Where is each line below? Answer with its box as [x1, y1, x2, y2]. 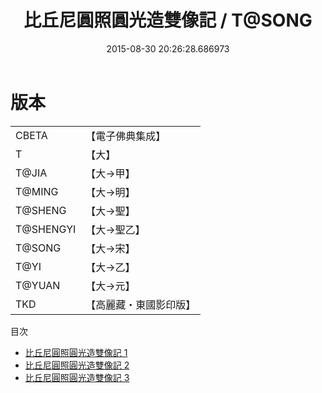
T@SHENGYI [15, 222, 77, 236]
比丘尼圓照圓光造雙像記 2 [24, 359, 130, 371]
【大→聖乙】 [85, 222, 146, 236]
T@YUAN [15, 278, 61, 292]
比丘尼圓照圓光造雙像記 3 [24, 371, 130, 383]
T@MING [15, 184, 59, 198]
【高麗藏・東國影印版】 [85, 297, 197, 311]
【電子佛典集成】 [85, 129, 167, 143]
